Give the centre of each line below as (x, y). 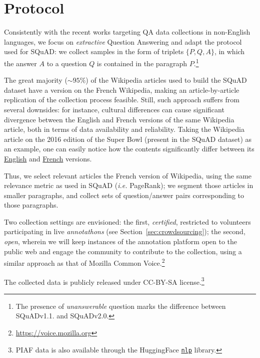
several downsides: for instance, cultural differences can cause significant (114, 109)
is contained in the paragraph (142, 63)
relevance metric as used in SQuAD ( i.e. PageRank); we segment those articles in (129, 185)
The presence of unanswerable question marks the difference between (121, 306)
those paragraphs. (31, 205)
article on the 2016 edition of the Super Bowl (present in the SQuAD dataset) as (128, 139)
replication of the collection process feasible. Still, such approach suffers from (122, 100)
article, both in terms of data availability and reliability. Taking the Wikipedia (124, 129)
